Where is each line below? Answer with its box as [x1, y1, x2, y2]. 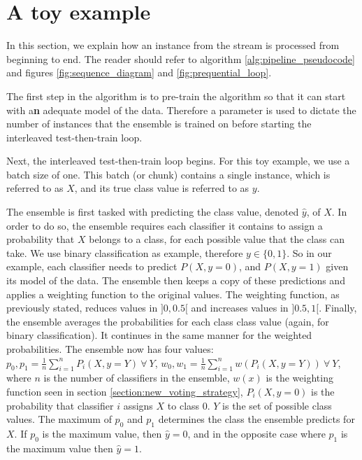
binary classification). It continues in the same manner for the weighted [6, 328, 312, 342]
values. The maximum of [6, 412, 112, 426]
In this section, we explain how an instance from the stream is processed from [6, 38, 340, 53]
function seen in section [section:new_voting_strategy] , [6, 384, 243, 398]
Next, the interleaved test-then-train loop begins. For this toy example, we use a [6, 153, 350, 168]
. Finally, [319, 300, 357, 315]
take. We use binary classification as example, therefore [6, 245, 243, 260]
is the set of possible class [222, 398, 332, 412]
